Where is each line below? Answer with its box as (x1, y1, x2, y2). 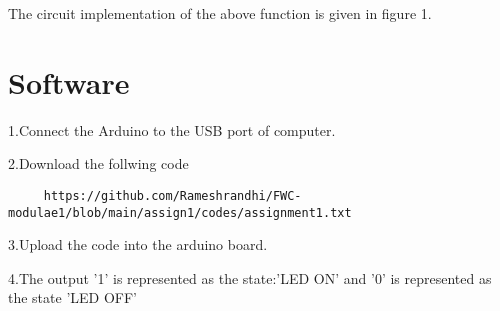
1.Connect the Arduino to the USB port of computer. (8, 119, 336, 140)
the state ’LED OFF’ (8, 287, 137, 308)
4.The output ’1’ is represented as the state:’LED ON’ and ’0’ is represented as (8, 267, 492, 288)
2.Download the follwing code (8, 153, 189, 174)
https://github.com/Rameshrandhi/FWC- (43, 188, 302, 203)
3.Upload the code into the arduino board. (8, 234, 268, 255)
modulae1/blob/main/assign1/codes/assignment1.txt (8, 205, 352, 220)
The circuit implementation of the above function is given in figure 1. (8, 3, 432, 23)
